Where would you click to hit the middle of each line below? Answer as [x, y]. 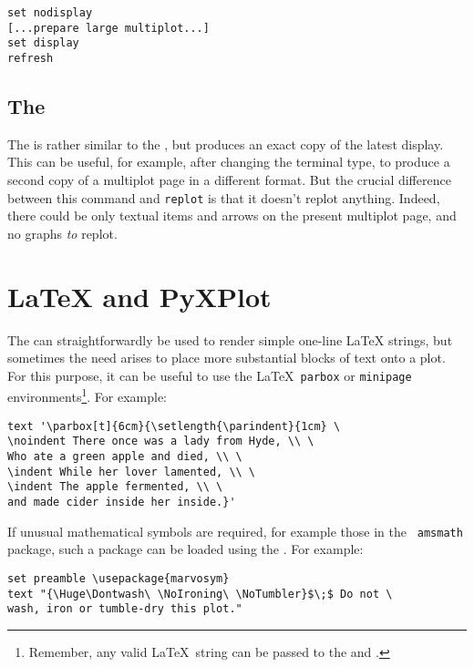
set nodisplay [50, 13]
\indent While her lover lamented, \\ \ [132, 472]
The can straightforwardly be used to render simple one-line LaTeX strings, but [230, 339]
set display [43, 43]
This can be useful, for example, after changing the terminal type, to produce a [229, 162]
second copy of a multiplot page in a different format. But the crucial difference [229, 180]
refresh [31, 58]
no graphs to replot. [62, 233]
